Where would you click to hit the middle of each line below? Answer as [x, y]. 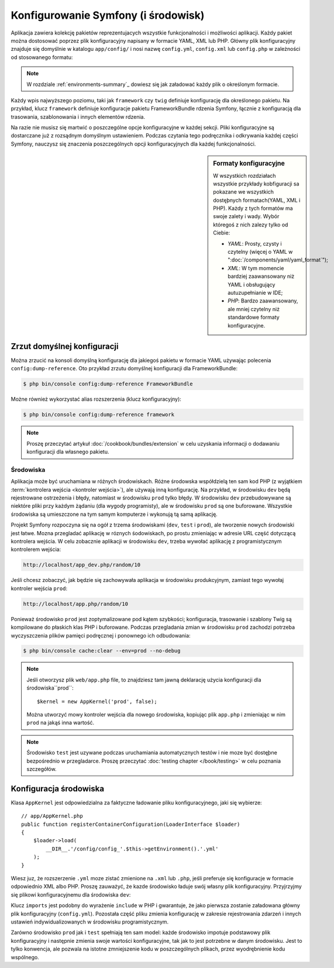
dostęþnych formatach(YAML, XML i [257, 200]
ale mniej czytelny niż [254, 309]
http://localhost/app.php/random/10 [76, 604]
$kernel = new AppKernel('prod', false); [97, 701]
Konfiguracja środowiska [58, 789]
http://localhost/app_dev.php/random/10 [82, 565]
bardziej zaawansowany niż [261, 276]
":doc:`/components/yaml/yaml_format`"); [278, 260]
